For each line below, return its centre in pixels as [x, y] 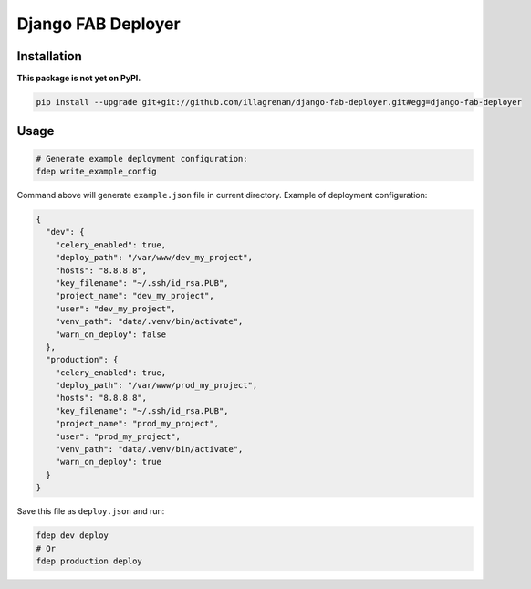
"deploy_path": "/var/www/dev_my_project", [154, 258]
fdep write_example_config [96, 172]
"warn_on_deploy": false [111, 334]
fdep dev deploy [73, 536]
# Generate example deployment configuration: [142, 158]
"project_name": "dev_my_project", [135, 296]
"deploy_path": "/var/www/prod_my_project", [156, 385]
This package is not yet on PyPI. [79, 79]
